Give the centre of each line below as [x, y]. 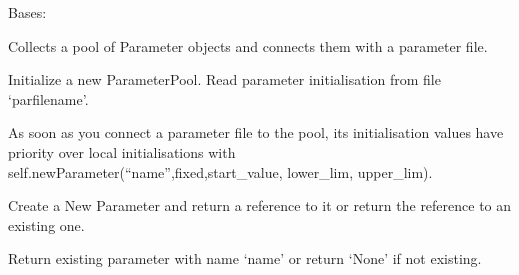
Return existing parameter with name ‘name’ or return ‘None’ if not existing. [245, 258]
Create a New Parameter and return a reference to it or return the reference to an [260, 205]
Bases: [27, 12]
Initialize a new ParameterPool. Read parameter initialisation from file [224, 79]
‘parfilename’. [48, 98]
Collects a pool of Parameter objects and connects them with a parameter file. [248, 45]
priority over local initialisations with [122, 151]
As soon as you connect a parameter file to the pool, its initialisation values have [256, 132]
